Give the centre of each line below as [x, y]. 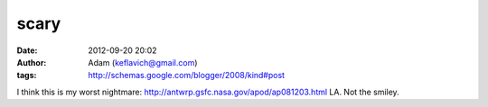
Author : [32, 62]
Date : [27, 50]
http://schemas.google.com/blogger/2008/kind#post [186, 76]
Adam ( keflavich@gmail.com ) [143, 62]
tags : [27, 76]
